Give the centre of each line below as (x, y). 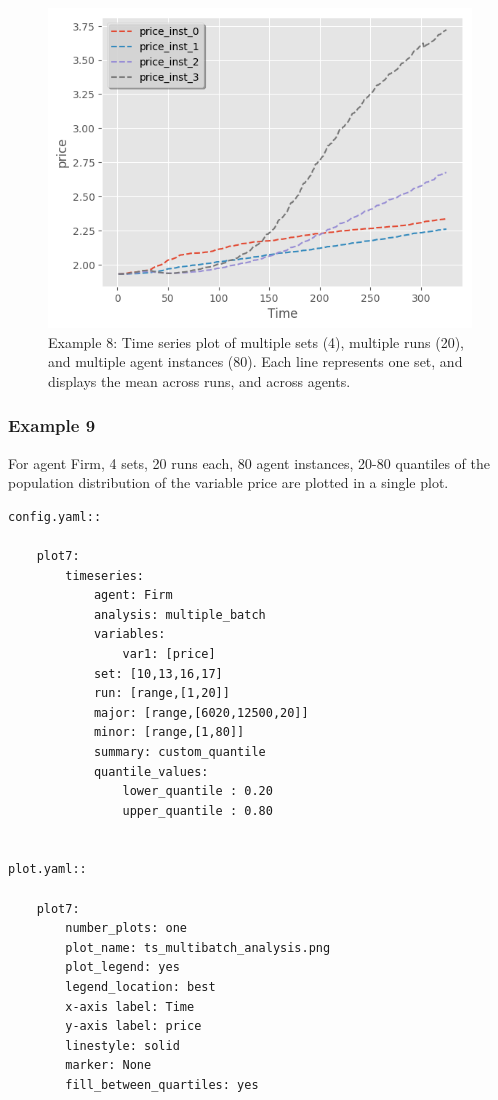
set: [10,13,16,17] (158, 673)
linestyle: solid (122, 1045)
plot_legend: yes (122, 967)
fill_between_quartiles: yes (162, 1085)
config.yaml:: (55, 516)
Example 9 (52, 425)
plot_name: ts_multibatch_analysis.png (198, 947)
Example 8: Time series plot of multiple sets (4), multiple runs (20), (256, 341)
